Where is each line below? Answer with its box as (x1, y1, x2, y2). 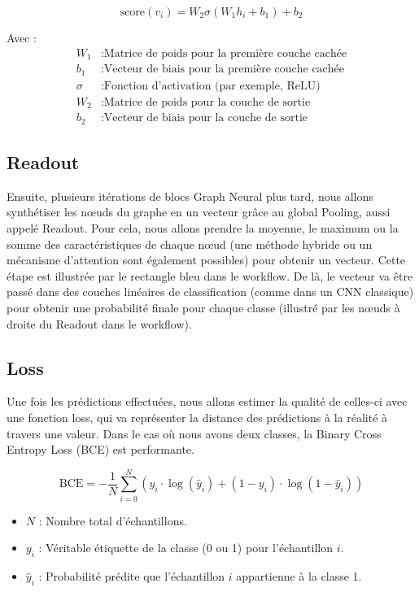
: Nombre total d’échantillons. (38, 511, 187, 529)
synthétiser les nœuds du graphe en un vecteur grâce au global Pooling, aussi (7, 203, 391, 220)
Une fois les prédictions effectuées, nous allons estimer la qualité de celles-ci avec (7, 393, 408, 410)
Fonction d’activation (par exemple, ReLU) (103, 80, 321, 92)
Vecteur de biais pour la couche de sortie (103, 112, 308, 124)
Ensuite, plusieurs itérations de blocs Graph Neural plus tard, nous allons (7, 187, 373, 204)
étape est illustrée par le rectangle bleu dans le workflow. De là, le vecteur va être (7, 267, 413, 284)
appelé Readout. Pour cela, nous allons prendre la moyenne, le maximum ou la (7, 219, 399, 236)
